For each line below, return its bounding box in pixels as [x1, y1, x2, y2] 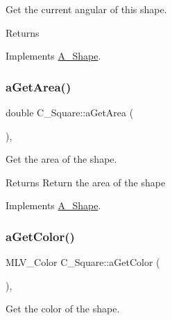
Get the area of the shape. [6, 152, 117, 166]
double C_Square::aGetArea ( [6, 105, 134, 119]
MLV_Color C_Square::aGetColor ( [6, 255, 160, 269]
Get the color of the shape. [6, 301, 120, 316]
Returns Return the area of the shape [6, 175, 166, 189]
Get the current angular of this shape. [6, 2, 167, 16]
